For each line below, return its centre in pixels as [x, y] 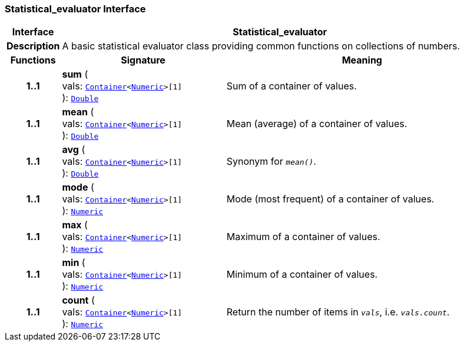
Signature [143, 60]
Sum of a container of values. [291, 86]
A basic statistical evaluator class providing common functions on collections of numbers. [261, 46]
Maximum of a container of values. [303, 237]
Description [33, 46]
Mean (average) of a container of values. [317, 124]
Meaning [362, 60]
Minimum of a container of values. [302, 275]
